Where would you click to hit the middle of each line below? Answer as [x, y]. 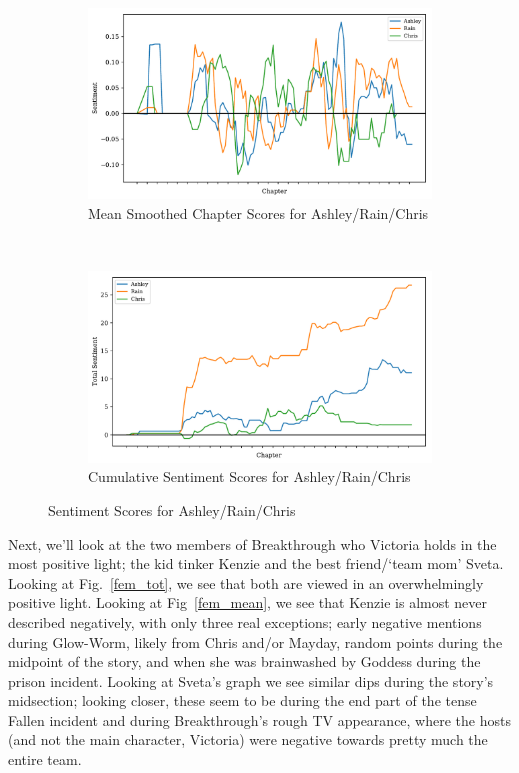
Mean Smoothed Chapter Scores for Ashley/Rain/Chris [258, 213]
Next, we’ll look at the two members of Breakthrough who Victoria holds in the [252, 543]
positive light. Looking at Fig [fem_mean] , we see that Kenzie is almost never [248, 602]
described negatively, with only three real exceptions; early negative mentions [245, 621]
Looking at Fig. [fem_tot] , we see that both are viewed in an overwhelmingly [246, 582]
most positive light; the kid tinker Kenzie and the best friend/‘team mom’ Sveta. [256, 563]
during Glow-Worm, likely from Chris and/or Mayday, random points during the [255, 641]
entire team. [45, 759]
